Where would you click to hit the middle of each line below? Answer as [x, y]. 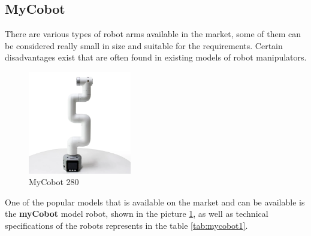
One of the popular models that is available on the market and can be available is [155, 202]
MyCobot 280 [54, 182]
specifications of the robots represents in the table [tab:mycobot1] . [126, 225]
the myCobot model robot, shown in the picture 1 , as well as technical [137, 214]
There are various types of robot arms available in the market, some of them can [153, 34]
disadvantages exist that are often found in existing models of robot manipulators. [156, 57]
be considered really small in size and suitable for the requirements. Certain [144, 45]
